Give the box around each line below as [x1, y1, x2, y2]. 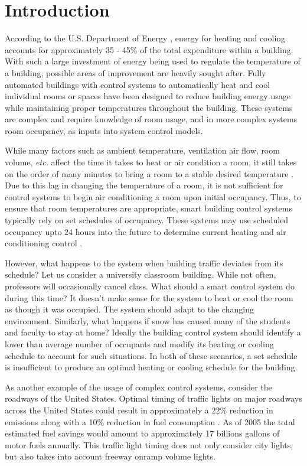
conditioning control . [5, 237, 83, 249]
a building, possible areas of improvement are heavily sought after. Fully [5, 66, 266, 79]
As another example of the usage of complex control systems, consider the [5, 380, 272, 393]
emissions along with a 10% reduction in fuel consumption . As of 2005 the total [5, 415, 295, 428]
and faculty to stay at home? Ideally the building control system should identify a [5, 326, 301, 338]
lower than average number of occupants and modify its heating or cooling [5, 337, 274, 350]
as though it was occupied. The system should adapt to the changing [5, 303, 254, 315]
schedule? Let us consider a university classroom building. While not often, [5, 268, 276, 281]
